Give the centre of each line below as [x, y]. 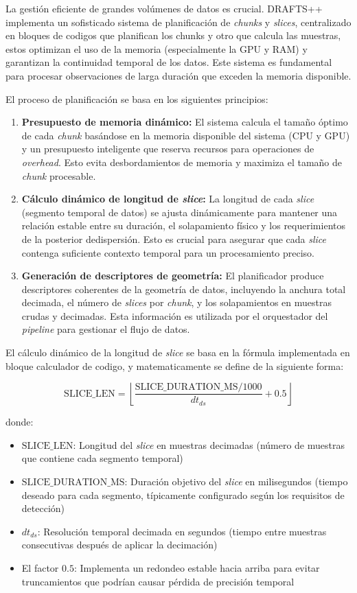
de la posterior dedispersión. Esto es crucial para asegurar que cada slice [174, 239]
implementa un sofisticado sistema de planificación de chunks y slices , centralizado [178, 22]
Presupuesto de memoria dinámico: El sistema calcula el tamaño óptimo [185, 122]
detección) [43, 508]
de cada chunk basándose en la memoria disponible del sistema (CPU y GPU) [186, 135]
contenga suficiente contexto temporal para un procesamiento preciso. [168, 252]
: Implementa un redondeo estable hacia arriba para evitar [197, 568]
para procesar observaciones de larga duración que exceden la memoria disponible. [178, 75]
